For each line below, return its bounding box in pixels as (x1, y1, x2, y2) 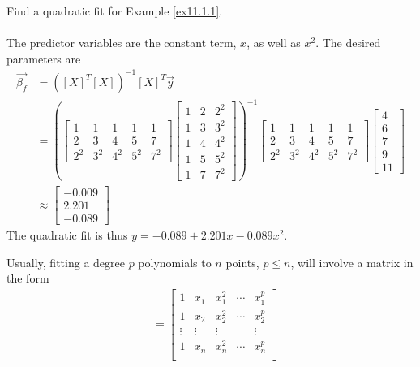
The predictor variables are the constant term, (6, 34, 237, 51)
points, (225, 253, 259, 270)
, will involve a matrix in (290, 253, 414, 270)
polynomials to (138, 253, 212, 270)
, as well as (246, 34, 301, 51)
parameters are (6, 50, 81, 67)
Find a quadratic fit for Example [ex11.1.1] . (6, 2, 223, 19)
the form (6, 270, 49, 287)
